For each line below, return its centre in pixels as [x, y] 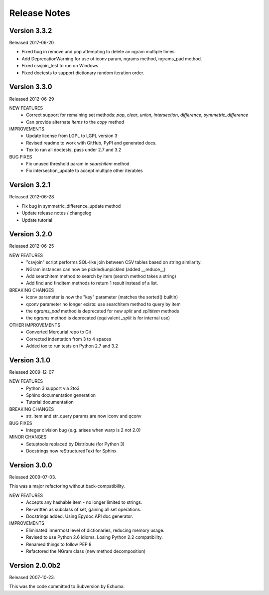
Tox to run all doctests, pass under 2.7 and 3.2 [74, 150]
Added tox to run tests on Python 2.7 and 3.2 [72, 346]
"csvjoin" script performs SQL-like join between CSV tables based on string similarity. [114, 262]
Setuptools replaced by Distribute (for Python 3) [75, 444]
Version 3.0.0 [31, 465]
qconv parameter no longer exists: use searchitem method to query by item [103, 304]
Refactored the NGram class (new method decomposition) [86, 551]
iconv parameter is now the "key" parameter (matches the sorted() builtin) [102, 297]
